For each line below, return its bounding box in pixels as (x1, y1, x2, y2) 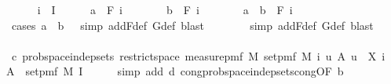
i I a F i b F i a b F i (37, 2, 293, 17)
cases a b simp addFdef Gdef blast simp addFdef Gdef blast (11, 16, 374, 33)
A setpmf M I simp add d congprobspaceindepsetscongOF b (6, 63, 344, 79)
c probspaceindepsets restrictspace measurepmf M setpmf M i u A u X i (11, 47, 386, 64)
